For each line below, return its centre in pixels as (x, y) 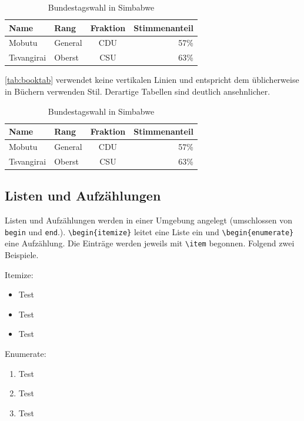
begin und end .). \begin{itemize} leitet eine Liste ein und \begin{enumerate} (149, 231)
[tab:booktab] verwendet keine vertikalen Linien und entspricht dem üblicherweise (152, 80)
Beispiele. (22, 255)
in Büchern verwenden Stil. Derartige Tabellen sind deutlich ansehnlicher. (138, 91)
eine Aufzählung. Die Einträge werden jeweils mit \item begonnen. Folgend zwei (150, 243)
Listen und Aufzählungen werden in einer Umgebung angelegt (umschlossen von (149, 220)
